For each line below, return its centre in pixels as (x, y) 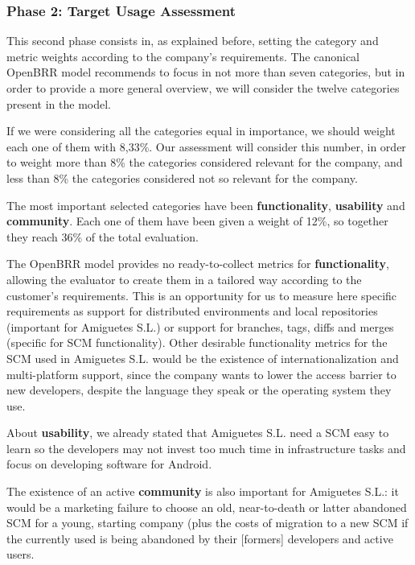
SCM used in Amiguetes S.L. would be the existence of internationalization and (203, 358)
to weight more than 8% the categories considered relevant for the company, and (205, 162)
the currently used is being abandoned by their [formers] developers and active (200, 538)
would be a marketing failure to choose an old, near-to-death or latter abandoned (207, 507)
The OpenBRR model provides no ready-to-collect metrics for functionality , (198, 264)
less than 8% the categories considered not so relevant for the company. (182, 177)
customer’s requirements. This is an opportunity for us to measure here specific (202, 295)
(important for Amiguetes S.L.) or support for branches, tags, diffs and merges (200, 326)
